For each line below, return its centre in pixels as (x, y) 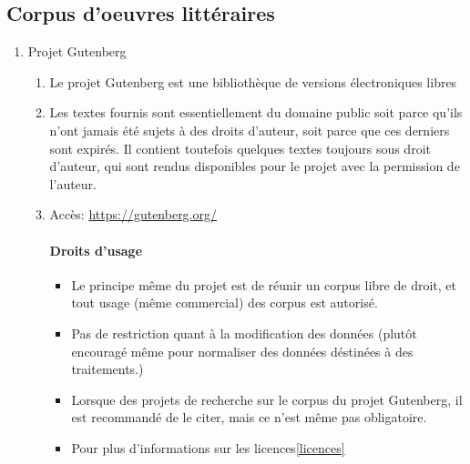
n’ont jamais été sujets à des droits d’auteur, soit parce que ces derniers (250, 130)
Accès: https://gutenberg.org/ (133, 214)
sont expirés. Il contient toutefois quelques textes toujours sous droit (240, 148)
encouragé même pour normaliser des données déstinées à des (242, 351)
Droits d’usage (96, 250)
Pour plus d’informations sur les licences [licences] (208, 447)
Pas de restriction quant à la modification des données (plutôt (244, 333)
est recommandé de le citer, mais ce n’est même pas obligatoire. (249, 417)
